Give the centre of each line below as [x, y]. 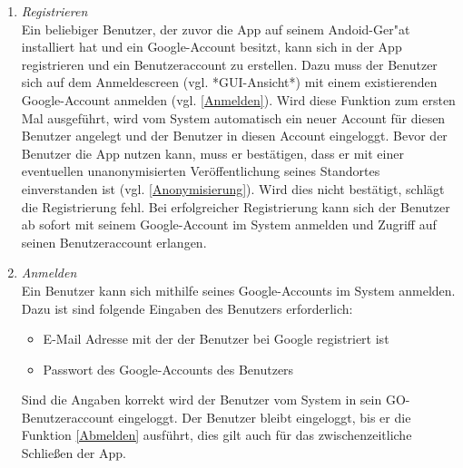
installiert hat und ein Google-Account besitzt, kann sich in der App [212, 47]
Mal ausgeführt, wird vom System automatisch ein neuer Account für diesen [233, 117]
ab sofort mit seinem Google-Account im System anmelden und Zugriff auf [229, 224]
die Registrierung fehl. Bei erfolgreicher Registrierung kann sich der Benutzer [236, 206]
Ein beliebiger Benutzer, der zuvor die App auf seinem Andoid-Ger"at [216, 29]
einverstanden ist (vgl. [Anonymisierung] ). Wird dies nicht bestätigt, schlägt [233, 188]
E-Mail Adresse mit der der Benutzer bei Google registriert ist [216, 339]
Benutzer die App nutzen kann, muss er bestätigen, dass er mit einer [212, 153]
